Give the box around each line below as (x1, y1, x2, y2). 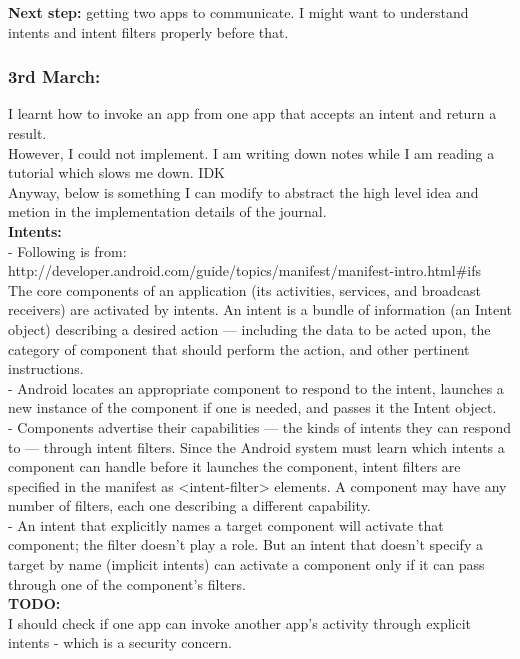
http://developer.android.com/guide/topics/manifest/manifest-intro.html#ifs (8, 260, 481, 281)
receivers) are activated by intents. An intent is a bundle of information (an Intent (8, 299, 512, 320)
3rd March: (8, 64, 101, 89)
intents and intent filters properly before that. (8, 21, 289, 42)
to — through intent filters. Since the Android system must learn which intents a (8, 436, 505, 457)
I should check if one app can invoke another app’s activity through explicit (8, 612, 472, 633)
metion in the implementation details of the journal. (8, 201, 327, 222)
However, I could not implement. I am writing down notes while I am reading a (8, 142, 495, 163)
